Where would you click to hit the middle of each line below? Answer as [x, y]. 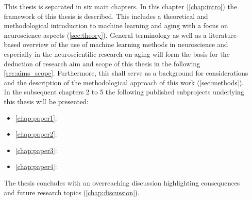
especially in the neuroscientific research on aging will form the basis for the [117, 54]
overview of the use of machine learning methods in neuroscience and [125, 44]
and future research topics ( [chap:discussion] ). [72, 192]
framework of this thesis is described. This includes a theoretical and [106, 16]
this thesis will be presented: [46, 101]
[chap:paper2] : [36, 134]
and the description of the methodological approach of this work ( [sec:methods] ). [124, 82]
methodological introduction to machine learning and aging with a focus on [116, 25]
